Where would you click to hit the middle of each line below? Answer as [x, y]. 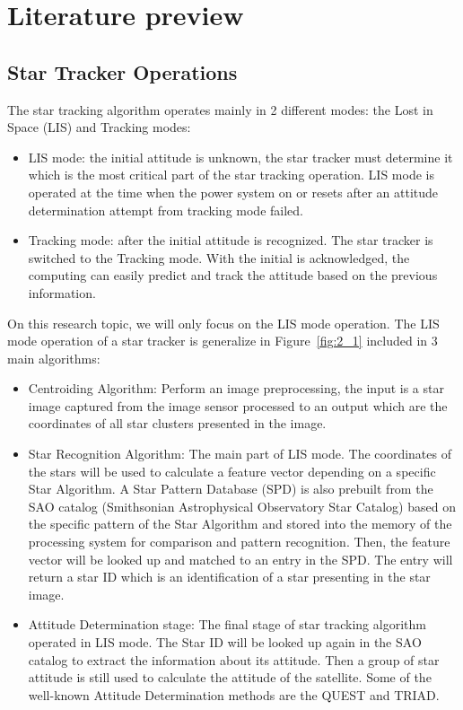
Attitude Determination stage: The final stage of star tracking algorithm [227, 624]
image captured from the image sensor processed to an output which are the [238, 405]
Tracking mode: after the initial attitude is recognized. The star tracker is [231, 240]
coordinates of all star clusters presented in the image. [177, 423]
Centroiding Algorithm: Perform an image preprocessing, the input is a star [236, 388]
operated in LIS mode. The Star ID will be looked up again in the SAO [225, 642]
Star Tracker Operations [122, 71]
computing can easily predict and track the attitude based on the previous [233, 275]
